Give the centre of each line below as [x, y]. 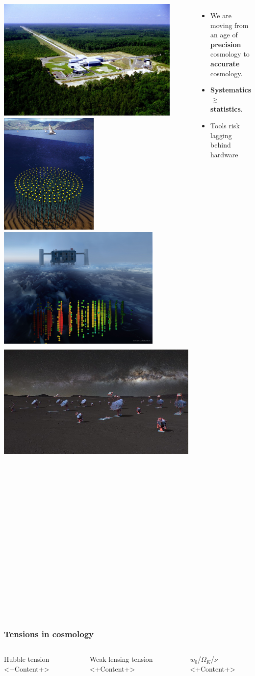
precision [226, 44]
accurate [225, 63]
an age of [224, 35]
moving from [229, 25]
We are [221, 15]
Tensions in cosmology [49, 633]
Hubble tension [27, 659]
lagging [221, 135]
